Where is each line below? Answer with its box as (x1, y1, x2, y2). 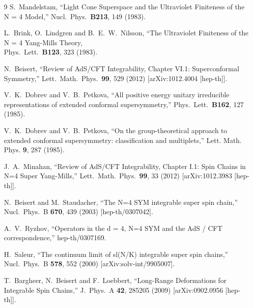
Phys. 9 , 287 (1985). (4, 144, 65, 155)
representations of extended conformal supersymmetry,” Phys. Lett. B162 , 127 (4, 99, 244, 109)
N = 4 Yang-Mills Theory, (4, 37, 83, 47)
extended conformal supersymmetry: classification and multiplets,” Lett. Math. (4, 135, 242, 145)
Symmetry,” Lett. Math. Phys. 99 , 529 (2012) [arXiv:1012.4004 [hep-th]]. (4, 73, 227, 83)
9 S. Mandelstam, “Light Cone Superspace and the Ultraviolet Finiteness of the (4, 1, 245, 11)
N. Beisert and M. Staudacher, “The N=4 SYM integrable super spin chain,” (4, 196, 238, 207)
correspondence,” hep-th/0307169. (4, 232, 106, 243)
